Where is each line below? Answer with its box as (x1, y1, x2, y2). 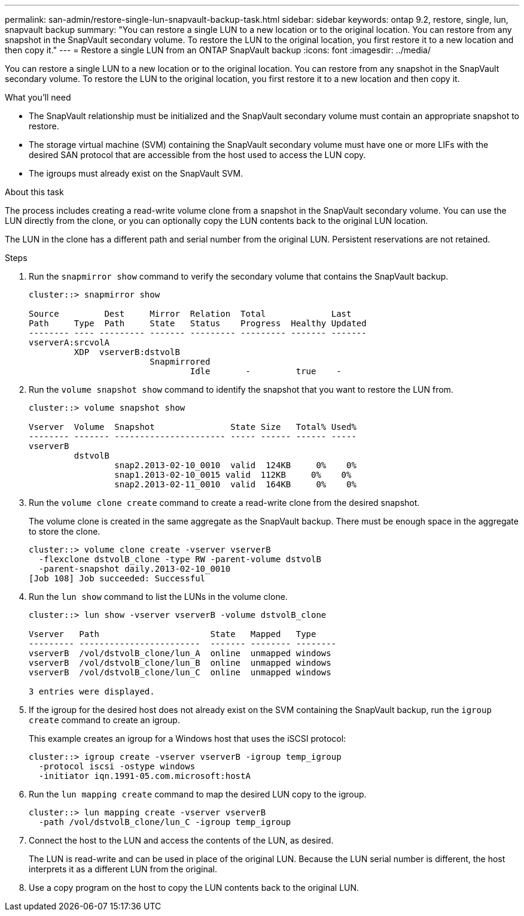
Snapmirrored (150, 357, 211, 366)
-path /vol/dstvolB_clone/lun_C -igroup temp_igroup (38, 817, 291, 827)
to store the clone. (29, 526, 100, 536)
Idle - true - (190, 366, 342, 376)
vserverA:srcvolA (29, 338, 109, 347)
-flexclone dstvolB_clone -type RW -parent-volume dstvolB (38, 554, 321, 564)
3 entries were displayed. (29, 687, 155, 696)
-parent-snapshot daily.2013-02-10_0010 (38, 564, 231, 574)
